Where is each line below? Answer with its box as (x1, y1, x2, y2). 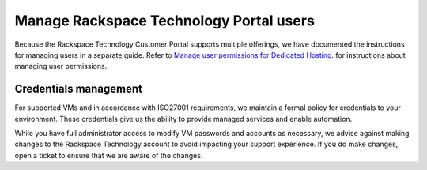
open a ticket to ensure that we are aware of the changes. (14, 150, 203, 160)
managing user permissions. (14, 62, 108, 71)
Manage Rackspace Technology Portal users (14, 12, 316, 29)
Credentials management (14, 82, 142, 96)
